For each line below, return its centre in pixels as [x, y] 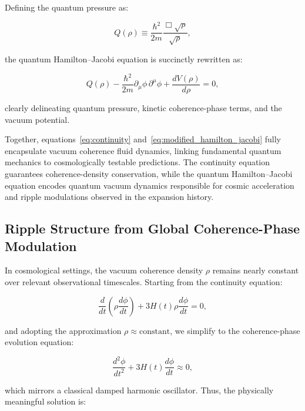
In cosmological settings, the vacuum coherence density [104, 270]
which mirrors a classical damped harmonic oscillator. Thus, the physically [139, 390]
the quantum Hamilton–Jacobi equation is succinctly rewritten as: [124, 59]
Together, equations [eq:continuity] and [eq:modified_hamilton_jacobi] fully [143, 139]
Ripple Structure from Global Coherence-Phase [152, 228]
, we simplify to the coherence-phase [235, 330]
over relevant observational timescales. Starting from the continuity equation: [144, 282]
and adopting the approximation [63, 330]
